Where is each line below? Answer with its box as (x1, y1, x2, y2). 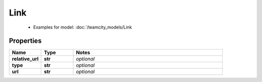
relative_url (12, 56, 39, 63)
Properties (9, 37, 42, 45)
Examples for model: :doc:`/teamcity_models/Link (33, 24, 132, 30)
